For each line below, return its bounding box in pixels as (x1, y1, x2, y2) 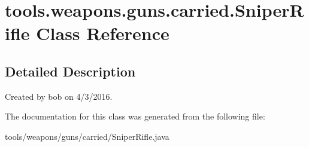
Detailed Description (5, 62, 136, 80)
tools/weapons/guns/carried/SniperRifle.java (5, 130, 169, 142)
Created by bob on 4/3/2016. (5, 90, 113, 102)
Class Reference (36, 21, 169, 45)
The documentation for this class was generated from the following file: (5, 110, 265, 122)
